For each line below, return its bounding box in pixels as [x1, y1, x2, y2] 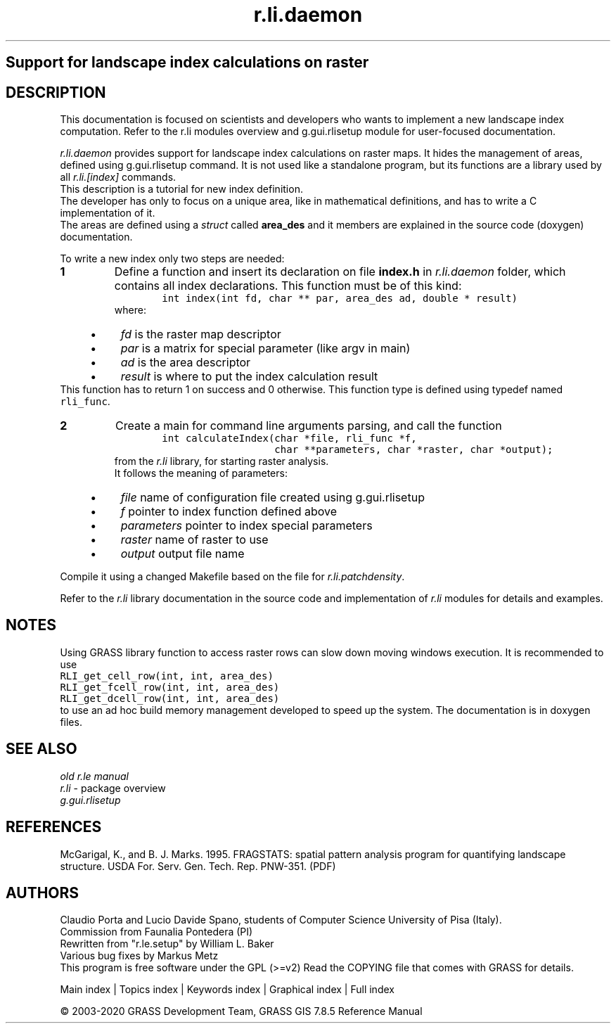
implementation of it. [60, 207, 155, 219]
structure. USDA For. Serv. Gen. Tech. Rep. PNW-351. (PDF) [60, 859, 336, 872]
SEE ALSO [6, 740, 77, 758]
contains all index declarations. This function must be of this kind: [114, 279, 462, 293]
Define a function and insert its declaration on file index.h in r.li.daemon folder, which [114, 264, 566, 279]
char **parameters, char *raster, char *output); [274, 444, 553, 456]
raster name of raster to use [120, 532, 269, 547]
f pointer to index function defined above [120, 504, 338, 519]
